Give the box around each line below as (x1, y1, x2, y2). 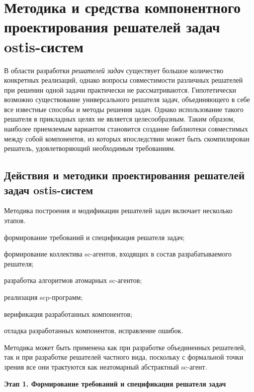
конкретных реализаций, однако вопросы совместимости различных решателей (4, 75, 243, 85)
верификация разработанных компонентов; (4, 308, 132, 319)
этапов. (4, 215, 26, 226)
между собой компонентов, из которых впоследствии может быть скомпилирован (4, 133, 250, 143)
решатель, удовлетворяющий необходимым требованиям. (4, 143, 176, 153)
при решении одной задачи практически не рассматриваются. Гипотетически (4, 84, 237, 95)
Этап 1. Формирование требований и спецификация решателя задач (4, 378, 226, 389)
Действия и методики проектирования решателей (4, 167, 245, 183)
